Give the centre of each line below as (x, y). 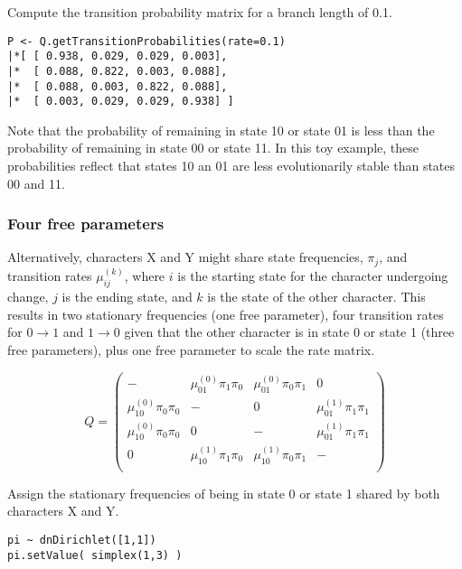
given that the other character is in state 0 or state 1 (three (289, 332)
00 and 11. (36, 183)
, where (145, 276)
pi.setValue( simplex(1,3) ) (95, 555)
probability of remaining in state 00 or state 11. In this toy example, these (213, 148)
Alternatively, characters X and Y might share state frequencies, (185, 257)
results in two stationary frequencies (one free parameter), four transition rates (226, 314)
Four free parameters (86, 224)
